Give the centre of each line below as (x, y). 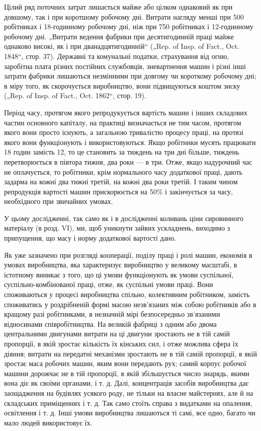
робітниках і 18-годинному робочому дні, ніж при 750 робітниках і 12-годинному (129, 26)
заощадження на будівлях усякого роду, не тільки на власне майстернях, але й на (129, 392)
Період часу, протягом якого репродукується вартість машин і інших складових (126, 112)
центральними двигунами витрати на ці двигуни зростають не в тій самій (117, 334)
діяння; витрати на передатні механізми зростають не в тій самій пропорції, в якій (130, 353)
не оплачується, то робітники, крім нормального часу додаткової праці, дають (123, 171)
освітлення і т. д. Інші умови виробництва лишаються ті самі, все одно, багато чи (130, 413)
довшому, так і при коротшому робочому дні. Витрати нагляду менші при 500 (124, 16)
